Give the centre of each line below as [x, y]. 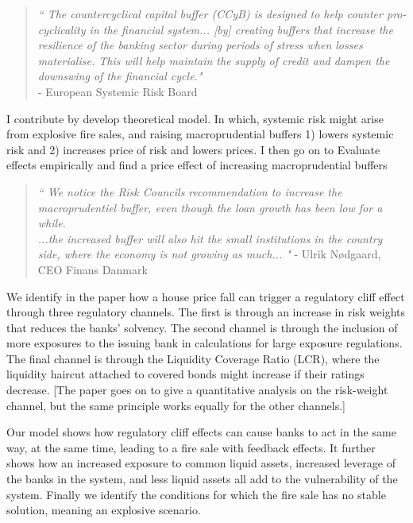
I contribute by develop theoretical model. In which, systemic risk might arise [195, 118]
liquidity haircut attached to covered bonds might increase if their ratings [185, 374]
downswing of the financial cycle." [120, 76]
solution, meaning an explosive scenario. [104, 510]
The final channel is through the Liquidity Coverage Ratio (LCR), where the [193, 358]
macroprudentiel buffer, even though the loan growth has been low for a [210, 207]
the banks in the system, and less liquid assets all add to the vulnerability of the [202, 479]
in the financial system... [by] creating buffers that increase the [241, 29]
